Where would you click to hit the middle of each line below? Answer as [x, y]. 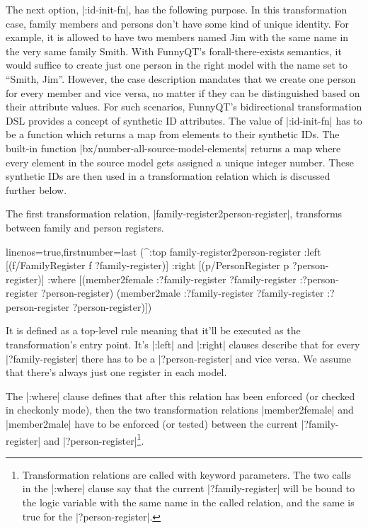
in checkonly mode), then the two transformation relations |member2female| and [180, 410]
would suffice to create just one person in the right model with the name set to [177, 65]
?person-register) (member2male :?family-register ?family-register [182, 293]
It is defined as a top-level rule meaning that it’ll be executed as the [153, 330]
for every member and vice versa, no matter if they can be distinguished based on [183, 92]
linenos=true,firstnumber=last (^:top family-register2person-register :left [163, 251]
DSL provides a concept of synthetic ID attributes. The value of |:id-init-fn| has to [184, 120]
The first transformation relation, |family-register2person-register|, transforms [174, 214]
